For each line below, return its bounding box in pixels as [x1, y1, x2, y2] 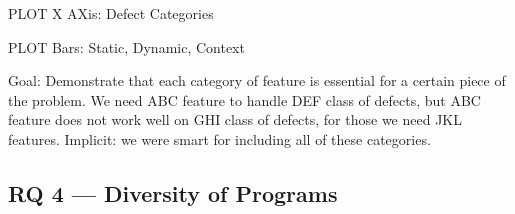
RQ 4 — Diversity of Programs [8, 177, 338, 208]
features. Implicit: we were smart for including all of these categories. [8, 128, 431, 149]
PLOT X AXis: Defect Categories [8, 3, 214, 23]
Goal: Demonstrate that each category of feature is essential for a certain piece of [8, 70, 506, 91]
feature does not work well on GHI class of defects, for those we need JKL [8, 109, 462, 130]
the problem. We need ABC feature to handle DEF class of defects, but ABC [8, 89, 481, 110]
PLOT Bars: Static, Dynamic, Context [8, 36, 245, 57]
